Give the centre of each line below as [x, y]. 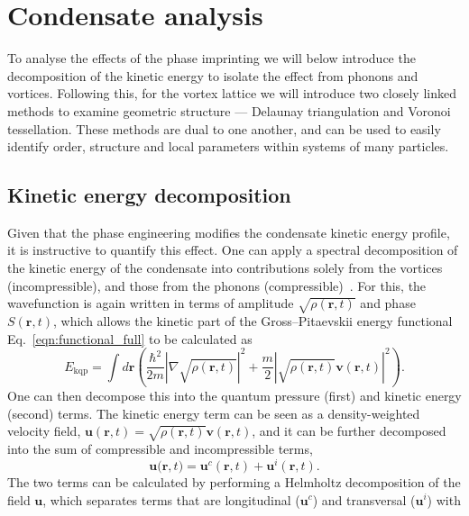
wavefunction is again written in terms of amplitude [151, 303]
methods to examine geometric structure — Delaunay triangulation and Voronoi [229, 110]
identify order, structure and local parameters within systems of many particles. [228, 146]
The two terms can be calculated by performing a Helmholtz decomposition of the [234, 481]
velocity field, [44, 431]
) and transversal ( [364, 499]
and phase [388, 303]
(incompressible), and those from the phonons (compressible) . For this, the [217, 285]
